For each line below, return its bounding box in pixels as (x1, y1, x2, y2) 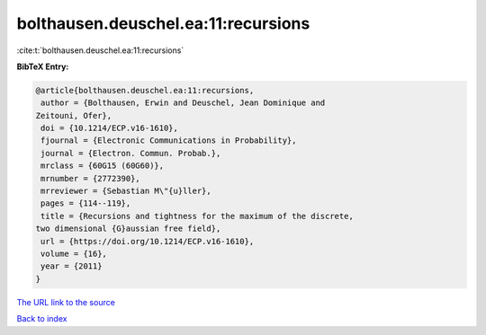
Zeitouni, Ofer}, (35, 110, 112, 120)
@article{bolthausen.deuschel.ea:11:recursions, (35, 85, 255, 95)
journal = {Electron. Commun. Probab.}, (40, 148, 221, 158)
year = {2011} (40, 261, 103, 271)
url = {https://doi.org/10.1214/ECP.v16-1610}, (40, 236, 255, 246)
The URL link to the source (16, 296, 116, 307)
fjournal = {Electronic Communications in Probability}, (40, 136, 297, 145)
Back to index (16, 313, 67, 324)
